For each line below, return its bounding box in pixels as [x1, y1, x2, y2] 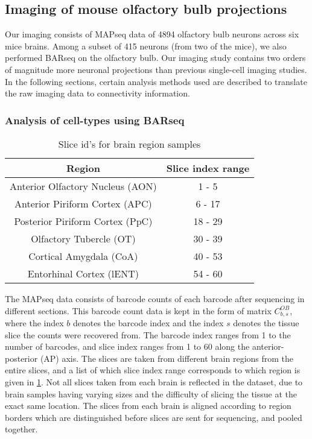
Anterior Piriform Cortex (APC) [14, 196, 152, 210]
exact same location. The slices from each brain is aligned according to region [5, 399, 291, 412]
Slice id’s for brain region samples [58, 136, 201, 151]
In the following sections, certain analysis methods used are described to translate [5, 75, 307, 87]
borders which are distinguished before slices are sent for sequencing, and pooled [5, 411, 302, 423]
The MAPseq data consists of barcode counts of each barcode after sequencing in [5, 292, 305, 305]
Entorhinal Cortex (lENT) [27, 266, 139, 280]
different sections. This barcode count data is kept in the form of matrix [5, 304, 272, 317]
